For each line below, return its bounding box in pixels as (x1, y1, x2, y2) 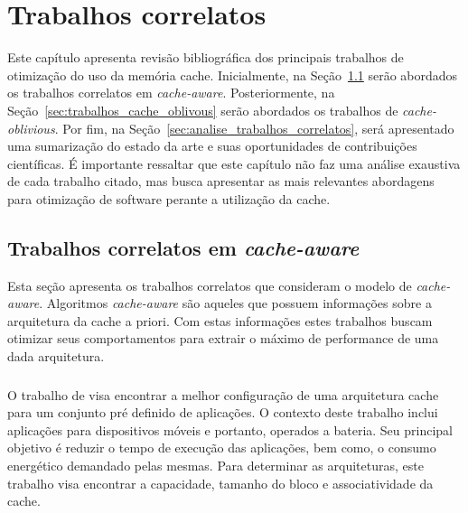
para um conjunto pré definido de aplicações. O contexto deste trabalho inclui (7, 403, 438, 422)
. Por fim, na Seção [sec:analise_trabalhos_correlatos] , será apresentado (54, 118, 454, 137)
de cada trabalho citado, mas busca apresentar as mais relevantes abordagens (7, 172, 435, 191)
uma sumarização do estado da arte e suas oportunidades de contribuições (7, 136, 417, 155)
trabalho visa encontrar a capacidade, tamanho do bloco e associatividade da (7, 473, 434, 492)
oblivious (7, 118, 55, 137)
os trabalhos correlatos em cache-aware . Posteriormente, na (7, 83, 335, 102)
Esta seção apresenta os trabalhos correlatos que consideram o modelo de (7, 275, 412, 294)
